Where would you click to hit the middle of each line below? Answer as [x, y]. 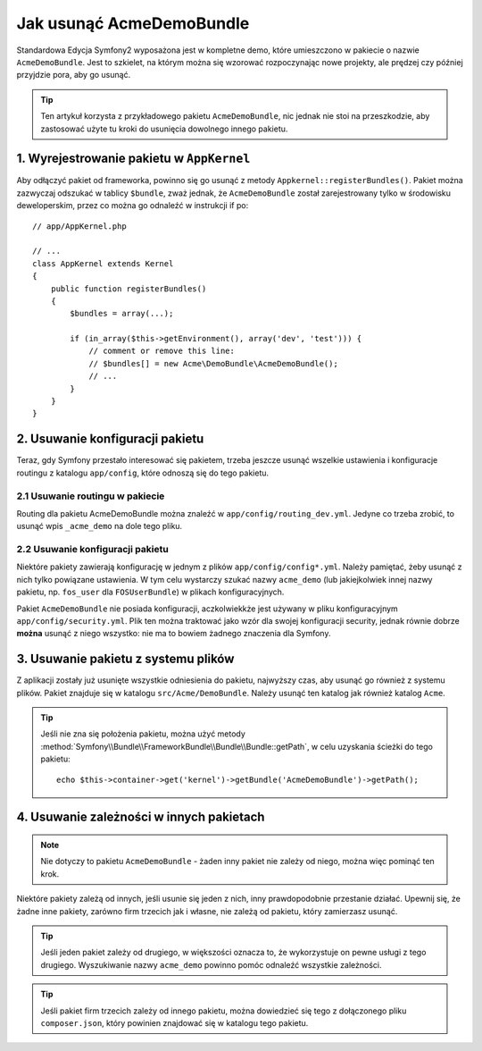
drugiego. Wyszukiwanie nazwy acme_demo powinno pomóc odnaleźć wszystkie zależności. [212, 964]
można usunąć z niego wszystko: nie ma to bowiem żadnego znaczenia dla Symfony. [174, 634]
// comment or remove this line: [162, 351]
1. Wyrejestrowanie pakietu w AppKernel [133, 159]
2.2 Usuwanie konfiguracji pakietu [92, 550]
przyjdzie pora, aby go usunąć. [74, 75]
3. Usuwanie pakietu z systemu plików [125, 659]
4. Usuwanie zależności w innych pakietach [141, 817]
